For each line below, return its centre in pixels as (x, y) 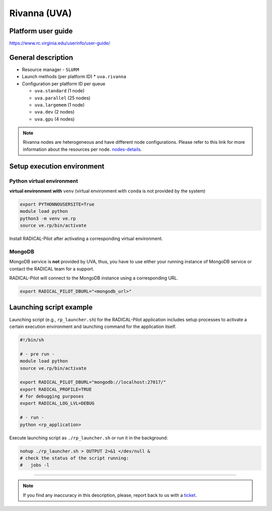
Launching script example (51, 307)
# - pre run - (37, 354)
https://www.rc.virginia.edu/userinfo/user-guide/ (60, 43)
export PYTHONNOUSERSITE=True (57, 205)
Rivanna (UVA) (41, 13)
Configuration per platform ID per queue (64, 84)
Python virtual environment (44, 181)
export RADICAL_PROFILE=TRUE (56, 389)
